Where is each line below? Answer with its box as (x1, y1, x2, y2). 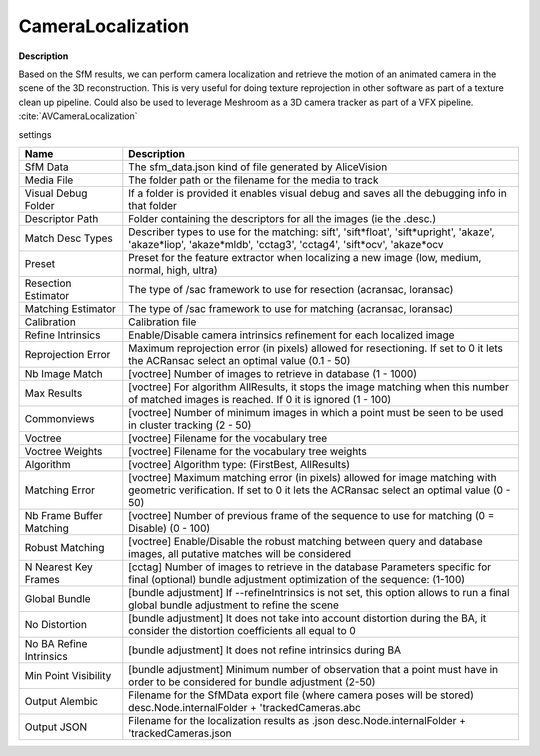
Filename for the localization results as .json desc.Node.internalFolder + (128, 713, 467, 727)
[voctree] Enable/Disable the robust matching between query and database (128, 534, 484, 548)
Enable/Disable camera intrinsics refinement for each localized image (128, 328, 455, 342)
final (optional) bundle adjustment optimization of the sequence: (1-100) (128, 572, 465, 586)
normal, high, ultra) (128, 263, 218, 277)
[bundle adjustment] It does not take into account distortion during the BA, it (128, 611, 487, 625)
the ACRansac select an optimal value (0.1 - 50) (128, 353, 351, 367)
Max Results (24, 386, 83, 400)
